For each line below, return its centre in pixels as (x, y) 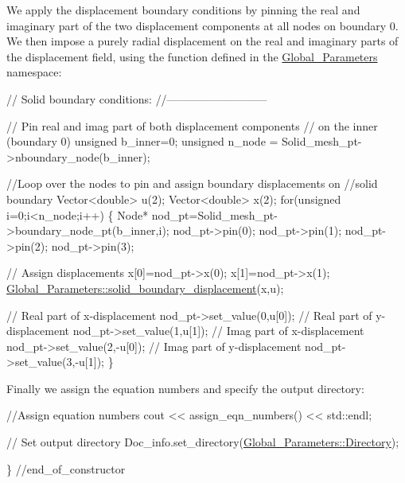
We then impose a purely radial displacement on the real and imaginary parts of (202, 41)
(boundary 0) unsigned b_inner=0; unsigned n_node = (142, 141)
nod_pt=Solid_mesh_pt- (214, 214)
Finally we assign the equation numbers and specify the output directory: (185, 388)
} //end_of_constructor (66, 468)
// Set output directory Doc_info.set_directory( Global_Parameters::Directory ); (203, 442)
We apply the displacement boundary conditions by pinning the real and (183, 10)
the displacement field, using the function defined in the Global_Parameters (192, 56)
